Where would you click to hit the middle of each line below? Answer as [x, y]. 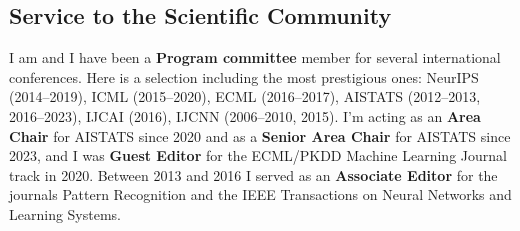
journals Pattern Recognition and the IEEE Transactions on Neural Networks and [260, 194]
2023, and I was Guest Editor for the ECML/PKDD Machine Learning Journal [258, 155]
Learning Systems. [65, 213]
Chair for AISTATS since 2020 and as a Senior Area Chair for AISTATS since [260, 135]
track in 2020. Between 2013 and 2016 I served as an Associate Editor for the [253, 174]
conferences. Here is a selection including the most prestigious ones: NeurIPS [244, 76]
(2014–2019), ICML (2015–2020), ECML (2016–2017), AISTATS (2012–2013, [245, 96]
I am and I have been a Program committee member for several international [255, 57]
